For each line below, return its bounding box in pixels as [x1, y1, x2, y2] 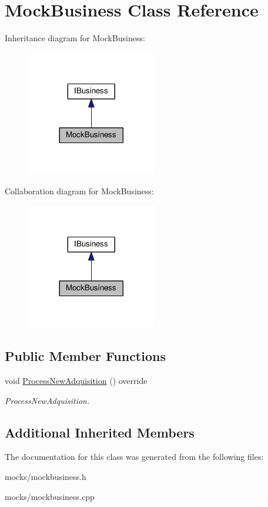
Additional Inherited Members [5, 423, 195, 441]
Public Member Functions [5, 347, 166, 365]
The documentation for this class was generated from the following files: [5, 450, 264, 463]
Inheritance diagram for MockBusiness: [5, 32, 145, 44]
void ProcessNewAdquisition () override [5, 374, 148, 386]
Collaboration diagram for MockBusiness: [5, 184, 154, 197]
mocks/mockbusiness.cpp [5, 490, 95, 502]
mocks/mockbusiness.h [5, 470, 86, 482]
